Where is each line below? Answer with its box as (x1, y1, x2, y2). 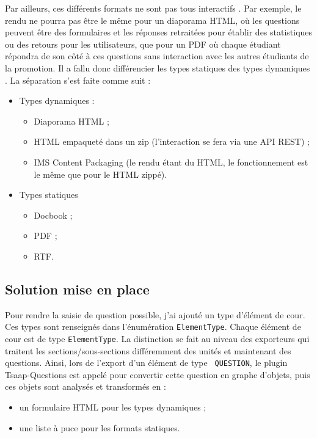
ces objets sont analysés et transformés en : (5, 380, 166, 393)
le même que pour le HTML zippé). (34, 167, 167, 180)
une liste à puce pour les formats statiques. (19, 421, 180, 434)
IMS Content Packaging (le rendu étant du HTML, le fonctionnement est (34, 155, 308, 168)
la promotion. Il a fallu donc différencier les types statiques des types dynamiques (5, 61, 310, 74)
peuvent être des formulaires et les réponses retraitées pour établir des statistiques (5, 26, 313, 38)
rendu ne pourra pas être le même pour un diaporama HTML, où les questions (5, 13, 300, 26)
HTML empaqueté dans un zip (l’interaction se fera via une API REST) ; (34, 135, 310, 148)
